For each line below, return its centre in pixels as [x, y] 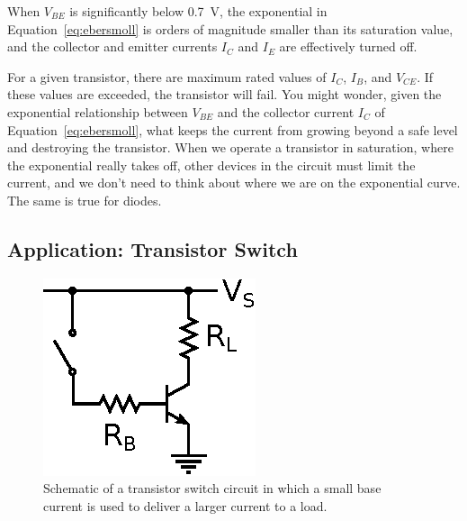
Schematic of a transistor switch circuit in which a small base [212, 488]
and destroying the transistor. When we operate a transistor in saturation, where [230, 147]
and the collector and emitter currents [112, 46]
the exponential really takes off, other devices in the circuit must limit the [211, 165]
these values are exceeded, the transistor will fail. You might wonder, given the [225, 94]
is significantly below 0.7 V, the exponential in [198, 11]
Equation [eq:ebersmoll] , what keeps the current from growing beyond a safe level [233, 129]
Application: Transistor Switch [153, 248]
